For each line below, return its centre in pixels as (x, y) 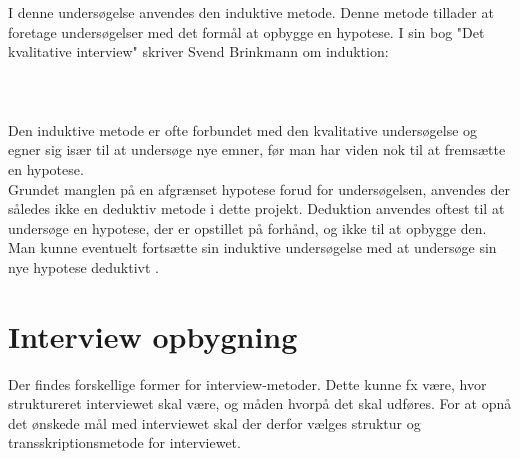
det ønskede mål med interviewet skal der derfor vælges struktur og (214, 422)
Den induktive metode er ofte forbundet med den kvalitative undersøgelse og (243, 129)
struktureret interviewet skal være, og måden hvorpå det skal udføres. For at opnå (260, 403)
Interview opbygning (153, 335)
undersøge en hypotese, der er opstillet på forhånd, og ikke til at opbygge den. (247, 227)
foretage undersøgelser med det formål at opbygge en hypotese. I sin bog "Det (246, 31)
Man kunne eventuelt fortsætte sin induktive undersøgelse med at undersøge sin (252, 247)
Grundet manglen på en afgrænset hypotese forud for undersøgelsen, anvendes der (259, 188)
